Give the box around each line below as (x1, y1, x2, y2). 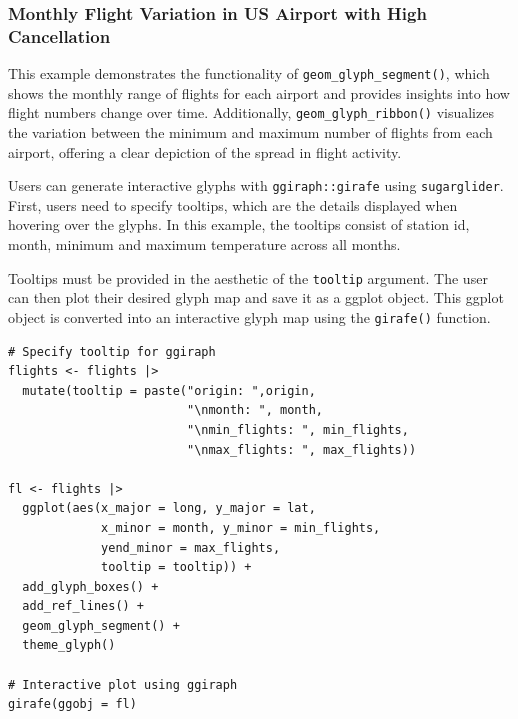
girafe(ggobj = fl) (8, 697, 137, 712)
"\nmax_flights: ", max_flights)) (186, 442, 417, 457)
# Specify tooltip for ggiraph (8, 344, 216, 359)
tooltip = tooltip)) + (101, 560, 252, 575)
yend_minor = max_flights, (101, 540, 281, 555)
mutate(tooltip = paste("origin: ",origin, (22, 383, 316, 398)
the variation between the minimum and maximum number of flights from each (8, 122, 493, 143)
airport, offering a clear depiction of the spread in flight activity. (8, 141, 402, 162)
